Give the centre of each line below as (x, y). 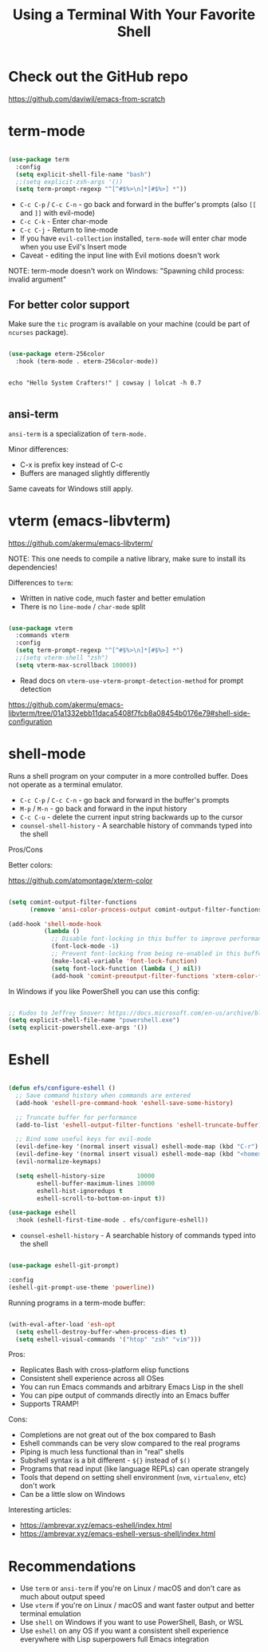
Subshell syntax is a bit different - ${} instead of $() (105, 1460)
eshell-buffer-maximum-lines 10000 (96, 1183)
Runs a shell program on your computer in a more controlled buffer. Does (128, 776)
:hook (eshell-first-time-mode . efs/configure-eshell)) (112, 1220)
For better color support (69, 304)
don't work (37, 1486)
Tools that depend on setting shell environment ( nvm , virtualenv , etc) (133, 1478)
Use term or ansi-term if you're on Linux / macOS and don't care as (130, 1588)
